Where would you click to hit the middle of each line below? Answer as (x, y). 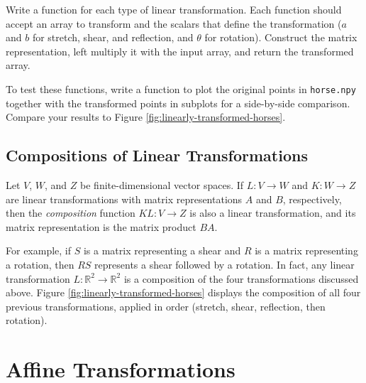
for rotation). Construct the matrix (281, 37)
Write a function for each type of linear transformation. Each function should (174, 9)
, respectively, (312, 199)
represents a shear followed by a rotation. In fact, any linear (224, 264)
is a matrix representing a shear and (162, 250)
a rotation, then (40, 264)
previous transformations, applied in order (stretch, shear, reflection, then (166, 306)
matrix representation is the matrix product (101, 226)
